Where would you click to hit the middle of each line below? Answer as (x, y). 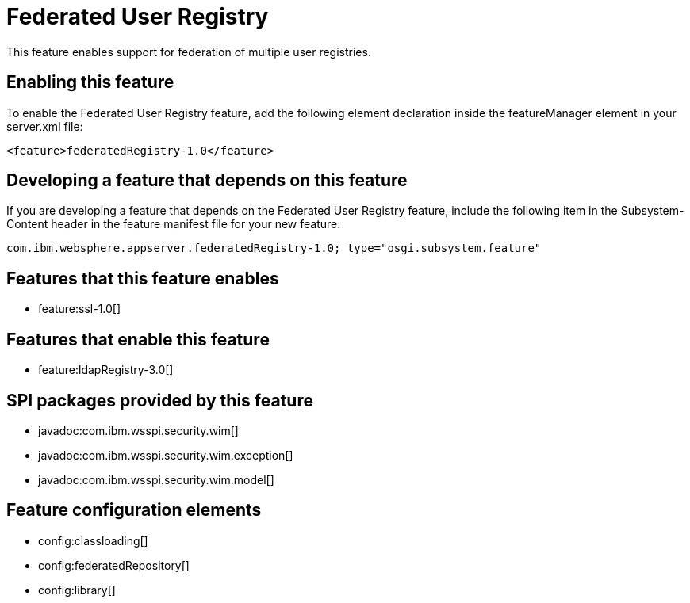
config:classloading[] (93, 540)
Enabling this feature (90, 82)
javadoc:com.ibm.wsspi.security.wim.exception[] (166, 455)
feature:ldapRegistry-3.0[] (106, 370)
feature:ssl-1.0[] (80, 309)
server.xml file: (45, 126)
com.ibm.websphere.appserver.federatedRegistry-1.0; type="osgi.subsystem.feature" (274, 248)
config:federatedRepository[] (114, 565)
